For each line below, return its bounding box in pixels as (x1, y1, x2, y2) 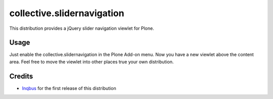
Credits (9, 72, 33, 80)
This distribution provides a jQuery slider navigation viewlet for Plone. (9, 25, 154, 31)
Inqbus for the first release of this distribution (22, 85, 116, 91)
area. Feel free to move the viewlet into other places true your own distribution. (9, 59, 174, 65)
